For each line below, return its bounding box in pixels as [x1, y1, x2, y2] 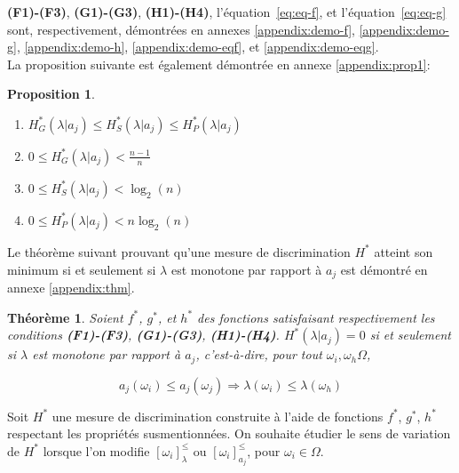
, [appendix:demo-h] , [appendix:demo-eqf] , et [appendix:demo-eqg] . [16, 37, 379, 56]
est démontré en [340, 260, 428, 278]
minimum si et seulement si [7, 260, 156, 278]
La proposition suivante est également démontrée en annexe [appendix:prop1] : [7, 54, 431, 73]
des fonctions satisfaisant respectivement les [197, 308, 435, 326]
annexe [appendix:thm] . [7, 278, 135, 297]
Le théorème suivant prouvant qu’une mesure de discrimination [7, 242, 351, 261]
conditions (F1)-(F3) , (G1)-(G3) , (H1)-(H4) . [7, 325, 280, 344]
